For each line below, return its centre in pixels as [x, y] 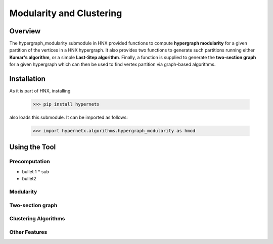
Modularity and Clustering [66, 13]
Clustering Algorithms [37, 219]
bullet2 [29, 179]
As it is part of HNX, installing [40, 91]
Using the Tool [33, 147]
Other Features [28, 232]
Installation [27, 79]
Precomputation [30, 162]
